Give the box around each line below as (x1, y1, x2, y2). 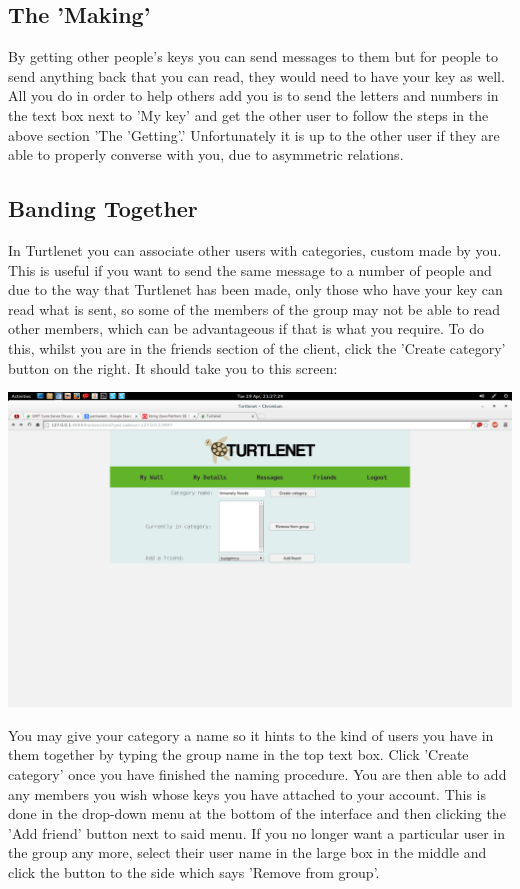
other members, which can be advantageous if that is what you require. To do (8, 318, 484, 339)
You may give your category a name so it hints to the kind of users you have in (8, 724, 494, 745)
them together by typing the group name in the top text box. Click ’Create (8, 744, 469, 765)
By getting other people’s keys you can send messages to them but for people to (8, 46, 498, 67)
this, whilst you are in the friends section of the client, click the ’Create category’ (8, 337, 506, 358)
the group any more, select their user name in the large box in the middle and (8, 842, 487, 863)
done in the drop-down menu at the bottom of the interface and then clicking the (8, 803, 506, 824)
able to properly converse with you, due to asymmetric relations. (8, 144, 404, 165)
